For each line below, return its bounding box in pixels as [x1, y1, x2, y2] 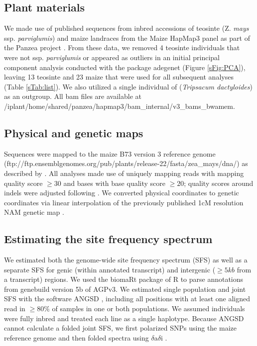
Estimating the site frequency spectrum [4, 231, 213, 247]
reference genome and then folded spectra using [4, 332, 149, 343]
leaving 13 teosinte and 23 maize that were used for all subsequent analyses [4, 72, 234, 82]
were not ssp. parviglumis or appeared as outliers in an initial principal [4, 52, 220, 62]
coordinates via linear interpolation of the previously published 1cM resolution [4, 197, 244, 207]
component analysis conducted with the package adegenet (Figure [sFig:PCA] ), [4, 62, 246, 72]
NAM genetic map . [4, 207, 64, 217]
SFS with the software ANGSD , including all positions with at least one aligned [4, 293, 250, 304]
